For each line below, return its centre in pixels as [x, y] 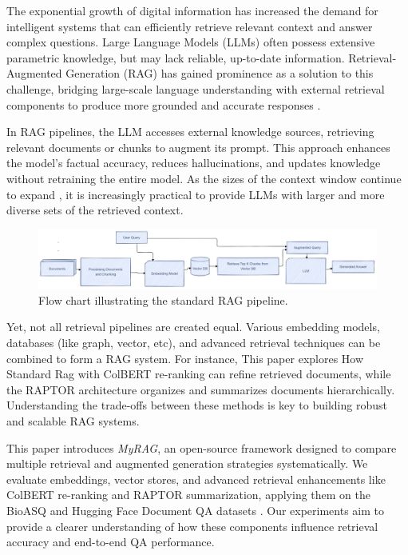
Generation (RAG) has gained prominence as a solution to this [220, 73]
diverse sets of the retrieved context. [95, 210]
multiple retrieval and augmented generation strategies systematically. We [187, 463]
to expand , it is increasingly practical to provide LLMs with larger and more [196, 194]
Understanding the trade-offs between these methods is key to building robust [197, 405]
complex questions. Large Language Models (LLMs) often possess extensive [191, 42]
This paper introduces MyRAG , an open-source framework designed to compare [202, 447]
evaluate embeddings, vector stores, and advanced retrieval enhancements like [196, 479]
